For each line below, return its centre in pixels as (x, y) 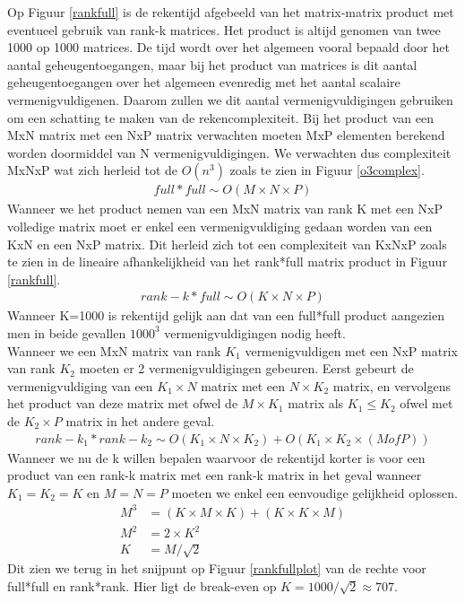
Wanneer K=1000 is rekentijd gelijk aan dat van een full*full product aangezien (226, 315)
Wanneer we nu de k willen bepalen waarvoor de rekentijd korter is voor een (216, 457)
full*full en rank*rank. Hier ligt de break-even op (142, 585)
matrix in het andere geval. (140, 420)
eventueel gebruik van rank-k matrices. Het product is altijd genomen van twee (224, 29)
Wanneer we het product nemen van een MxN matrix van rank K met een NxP (225, 209)
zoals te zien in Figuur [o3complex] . (327, 170)
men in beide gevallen (67, 332)
